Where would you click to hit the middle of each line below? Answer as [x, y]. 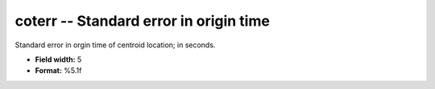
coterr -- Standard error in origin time [142, 21]
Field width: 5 [58, 59]
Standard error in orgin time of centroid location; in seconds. [115, 45]
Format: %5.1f [58, 71]
